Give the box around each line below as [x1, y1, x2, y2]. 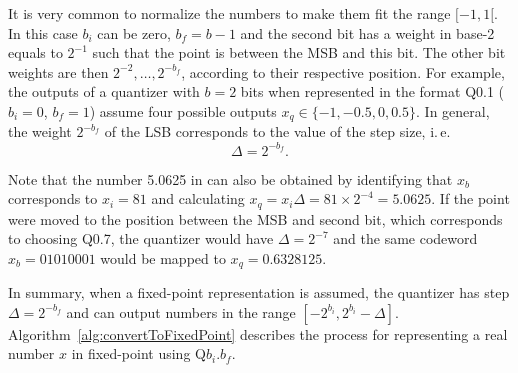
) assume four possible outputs [89, 100, 277, 121]
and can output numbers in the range [66, 301, 296, 322]
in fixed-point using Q [71, 343, 206, 364]
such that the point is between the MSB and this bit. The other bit [92, 42, 506, 63]
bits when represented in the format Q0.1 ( [240, 81, 505, 102]
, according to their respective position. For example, [181, 61, 505, 82]
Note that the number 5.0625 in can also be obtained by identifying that [8, 168, 453, 189]
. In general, [416, 100, 490, 121]
